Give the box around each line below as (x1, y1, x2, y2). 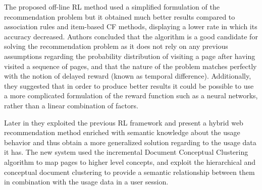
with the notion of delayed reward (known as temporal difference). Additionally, (4, 71, 251, 81)
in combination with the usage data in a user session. (4, 176, 169, 187)
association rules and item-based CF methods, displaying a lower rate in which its (4, 21, 257, 32)
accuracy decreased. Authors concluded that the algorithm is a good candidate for (4, 31, 258, 41)
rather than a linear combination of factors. (4, 100, 138, 110)
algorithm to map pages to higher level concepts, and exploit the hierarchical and (4, 156, 256, 167)
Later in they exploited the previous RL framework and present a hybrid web (4, 117, 243, 128)
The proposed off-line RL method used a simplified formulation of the (4, 2, 220, 12)
